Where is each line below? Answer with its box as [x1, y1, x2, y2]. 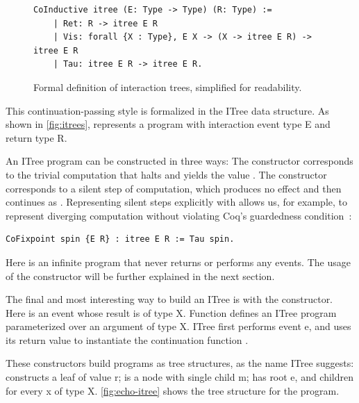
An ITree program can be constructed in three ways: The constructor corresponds [6, 154, 353, 168]
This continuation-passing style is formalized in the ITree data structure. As [6, 103, 329, 117]
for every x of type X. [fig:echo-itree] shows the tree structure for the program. [6, 383, 340, 397]
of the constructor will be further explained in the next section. [6, 268, 275, 283]
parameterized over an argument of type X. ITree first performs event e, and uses [6, 319, 351, 334]
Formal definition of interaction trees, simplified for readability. [33, 79, 302, 94]
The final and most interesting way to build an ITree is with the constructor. [6, 292, 333, 306]
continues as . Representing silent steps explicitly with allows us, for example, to [6, 195, 348, 209]
